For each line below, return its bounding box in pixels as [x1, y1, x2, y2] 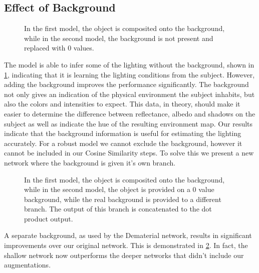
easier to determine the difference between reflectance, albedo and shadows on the [4, 108, 255, 118]
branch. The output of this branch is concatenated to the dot [24, 203, 212, 214]
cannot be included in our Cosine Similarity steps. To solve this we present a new [4, 147, 254, 158]
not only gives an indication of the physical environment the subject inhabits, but [4, 88, 255, 99]
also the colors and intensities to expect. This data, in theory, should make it [4, 98, 240, 109]
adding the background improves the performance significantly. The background [4, 79, 249, 89]
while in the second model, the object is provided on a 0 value [24, 184, 214, 194]
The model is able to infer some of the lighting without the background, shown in [4, 59, 254, 69]
